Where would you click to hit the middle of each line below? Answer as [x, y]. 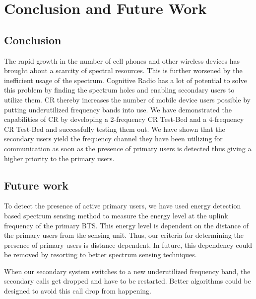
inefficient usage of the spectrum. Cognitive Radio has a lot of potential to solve [126, 80]
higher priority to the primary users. [59, 158]
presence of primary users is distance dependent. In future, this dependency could [128, 245]
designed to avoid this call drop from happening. [78, 291]
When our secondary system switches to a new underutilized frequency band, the [127, 271]
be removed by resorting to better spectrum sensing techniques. [100, 254]
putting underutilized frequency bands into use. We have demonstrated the [118, 109]
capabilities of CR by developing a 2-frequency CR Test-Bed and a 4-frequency [124, 119]
